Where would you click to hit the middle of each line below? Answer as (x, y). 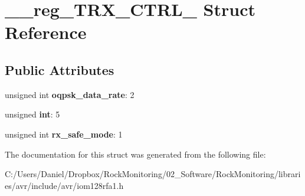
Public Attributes (60, 69)
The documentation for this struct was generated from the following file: (135, 154)
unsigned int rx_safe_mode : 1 (64, 134)
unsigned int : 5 (32, 114)
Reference (46, 32)
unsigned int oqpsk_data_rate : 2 (70, 94)
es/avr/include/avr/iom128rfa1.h (64, 185)
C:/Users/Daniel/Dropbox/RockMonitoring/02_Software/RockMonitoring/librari (153, 174)
